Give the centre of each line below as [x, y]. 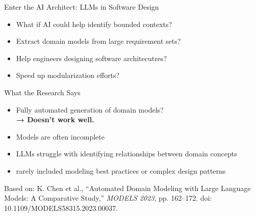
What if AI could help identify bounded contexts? [94, 24]
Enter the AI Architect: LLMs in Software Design [82, 7]
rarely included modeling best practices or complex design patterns [121, 170]
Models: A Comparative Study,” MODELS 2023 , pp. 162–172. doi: [108, 198]
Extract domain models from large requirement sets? [98, 41]
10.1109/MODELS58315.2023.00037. [61, 208]
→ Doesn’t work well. [55, 119]
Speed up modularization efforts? [68, 75]
